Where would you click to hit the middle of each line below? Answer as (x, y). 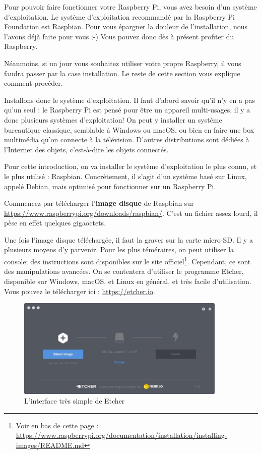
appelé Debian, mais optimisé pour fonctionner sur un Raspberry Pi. (110, 186)
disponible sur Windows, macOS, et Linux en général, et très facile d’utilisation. (128, 281)
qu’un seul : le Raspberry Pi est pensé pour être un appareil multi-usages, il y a (127, 110)
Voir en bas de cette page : (57, 425)
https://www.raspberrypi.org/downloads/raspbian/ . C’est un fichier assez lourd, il (131, 213)
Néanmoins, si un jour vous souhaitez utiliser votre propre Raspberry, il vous (123, 63)
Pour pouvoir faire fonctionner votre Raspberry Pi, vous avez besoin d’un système (130, 7)
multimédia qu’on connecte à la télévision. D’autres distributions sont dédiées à (127, 139)
